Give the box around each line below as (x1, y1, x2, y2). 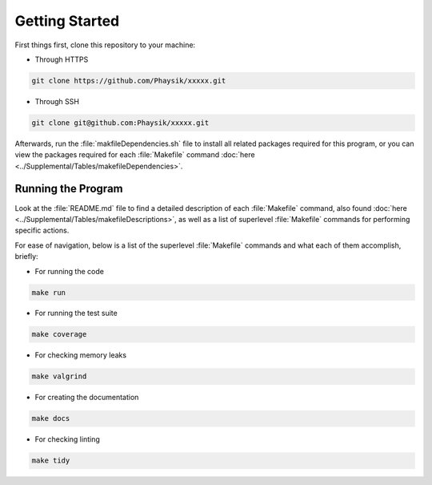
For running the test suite (34, 309, 118, 318)
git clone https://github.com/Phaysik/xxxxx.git (31, 76, 226, 85)
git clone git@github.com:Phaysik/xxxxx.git (31, 118, 210, 127)
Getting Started (14, 12, 120, 30)
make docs (31, 414, 70, 423)
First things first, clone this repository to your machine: (14, 40, 196, 50)
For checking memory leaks (34, 350, 127, 360)
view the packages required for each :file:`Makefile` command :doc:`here (14, 150, 255, 160)
